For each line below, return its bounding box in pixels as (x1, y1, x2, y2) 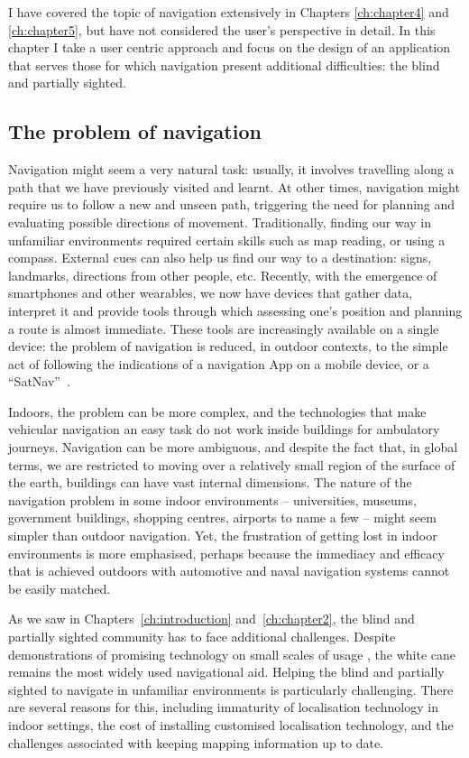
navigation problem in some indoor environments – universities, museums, (8, 490, 417, 509)
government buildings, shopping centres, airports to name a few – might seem (8, 508, 437, 527)
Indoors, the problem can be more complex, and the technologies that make (8, 402, 427, 421)
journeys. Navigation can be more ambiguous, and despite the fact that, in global (8, 438, 458, 457)
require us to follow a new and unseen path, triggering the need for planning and (8, 195, 455, 214)
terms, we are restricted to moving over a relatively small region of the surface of (8, 455, 455, 474)
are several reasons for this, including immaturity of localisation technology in (8, 698, 438, 716)
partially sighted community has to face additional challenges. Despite (8, 627, 396, 646)
